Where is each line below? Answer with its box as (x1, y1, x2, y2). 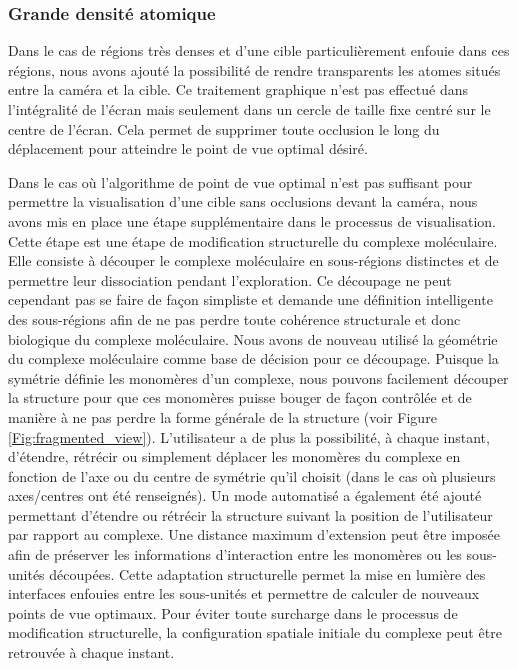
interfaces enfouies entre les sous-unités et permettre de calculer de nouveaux (8, 583, 480, 604)
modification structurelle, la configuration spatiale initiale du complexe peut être (8, 622, 502, 643)
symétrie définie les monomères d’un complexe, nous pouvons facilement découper (8, 367, 509, 388)
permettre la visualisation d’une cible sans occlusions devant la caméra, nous (8, 191, 478, 212)
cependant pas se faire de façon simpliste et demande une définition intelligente (8, 289, 493, 310)
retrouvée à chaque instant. (8, 642, 175, 663)
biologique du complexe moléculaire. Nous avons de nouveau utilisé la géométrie (8, 328, 498, 349)
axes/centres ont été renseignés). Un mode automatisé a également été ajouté (8, 485, 482, 506)
